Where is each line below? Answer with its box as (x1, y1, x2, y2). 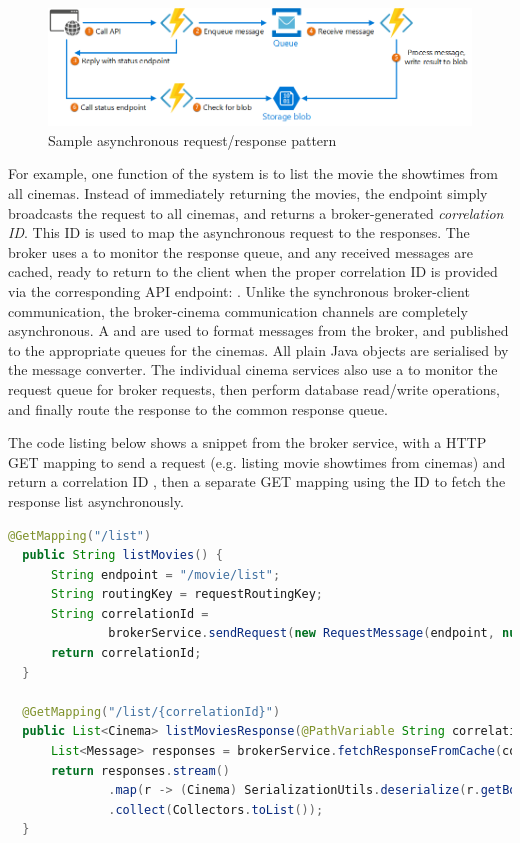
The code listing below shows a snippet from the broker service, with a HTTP (8, 432, 487, 453)
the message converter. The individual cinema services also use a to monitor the (8, 359, 498, 380)
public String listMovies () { (22, 548, 223, 563)
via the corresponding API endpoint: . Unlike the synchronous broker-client (8, 280, 470, 301)
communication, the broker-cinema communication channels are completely (8, 300, 468, 321)
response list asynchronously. (8, 490, 184, 511)
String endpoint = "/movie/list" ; (50, 567, 281, 582)
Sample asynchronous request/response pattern (48, 129, 337, 150)
